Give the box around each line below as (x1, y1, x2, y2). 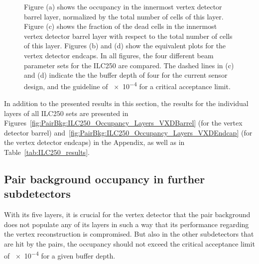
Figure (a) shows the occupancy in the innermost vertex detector (24, 1, 222, 11)
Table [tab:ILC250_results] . (4, 146, 90, 157)
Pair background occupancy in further (4, 171, 205, 186)
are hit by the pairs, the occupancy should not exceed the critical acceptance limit (4, 238, 255, 249)
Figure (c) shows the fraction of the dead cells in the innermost (24, 21, 217, 31)
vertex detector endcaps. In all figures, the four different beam (24, 50, 214, 60)
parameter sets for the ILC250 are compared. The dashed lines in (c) (24, 60, 234, 70)
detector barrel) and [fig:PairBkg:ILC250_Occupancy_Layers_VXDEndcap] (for (4, 127, 253, 137)
